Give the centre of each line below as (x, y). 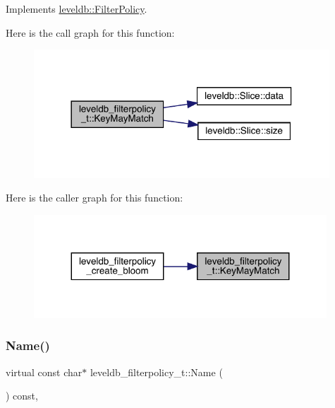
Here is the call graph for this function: (90, 32)
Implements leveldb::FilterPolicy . (77, 8)
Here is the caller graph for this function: (95, 198)
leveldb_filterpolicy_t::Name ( (156, 372)
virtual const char (44, 372)
